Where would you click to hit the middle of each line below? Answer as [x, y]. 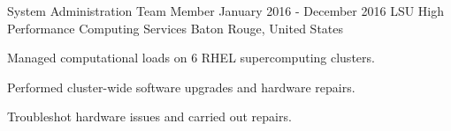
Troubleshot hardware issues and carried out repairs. [149, 116]
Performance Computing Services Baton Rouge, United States [176, 28]
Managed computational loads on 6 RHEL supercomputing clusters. [191, 58]
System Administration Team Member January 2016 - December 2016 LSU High [226, 11]
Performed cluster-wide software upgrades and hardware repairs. [181, 87]
